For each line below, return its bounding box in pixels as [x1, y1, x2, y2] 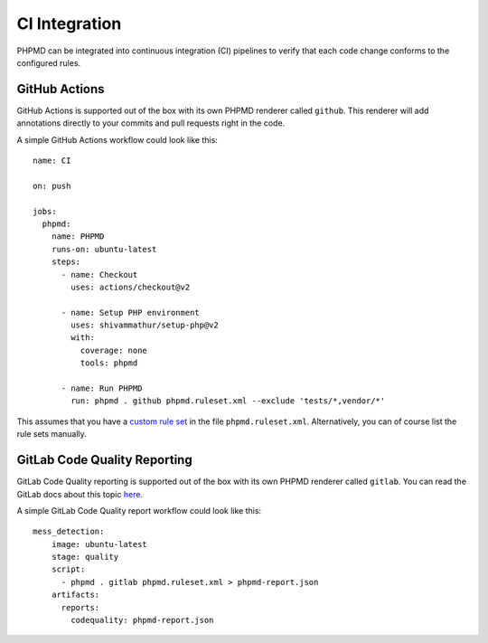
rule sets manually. [16, 429, 88, 440]
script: [51, 564, 86, 574]
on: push [33, 181, 71, 191]
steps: [51, 257, 81, 267]
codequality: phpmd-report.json [70, 615, 214, 626]
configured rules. [16, 57, 81, 68]
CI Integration [16, 14, 122, 33]
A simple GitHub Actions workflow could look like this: [16, 134, 219, 145]
